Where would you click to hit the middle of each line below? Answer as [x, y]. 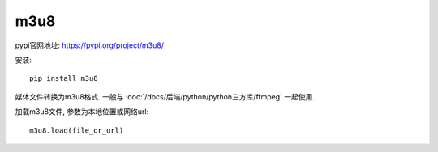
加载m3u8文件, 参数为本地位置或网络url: [82, 112]
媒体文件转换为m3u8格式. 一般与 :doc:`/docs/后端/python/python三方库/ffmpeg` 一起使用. [165, 96]
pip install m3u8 [64, 78]
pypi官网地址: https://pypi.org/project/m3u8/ [89, 45]
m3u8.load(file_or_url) [77, 130]
